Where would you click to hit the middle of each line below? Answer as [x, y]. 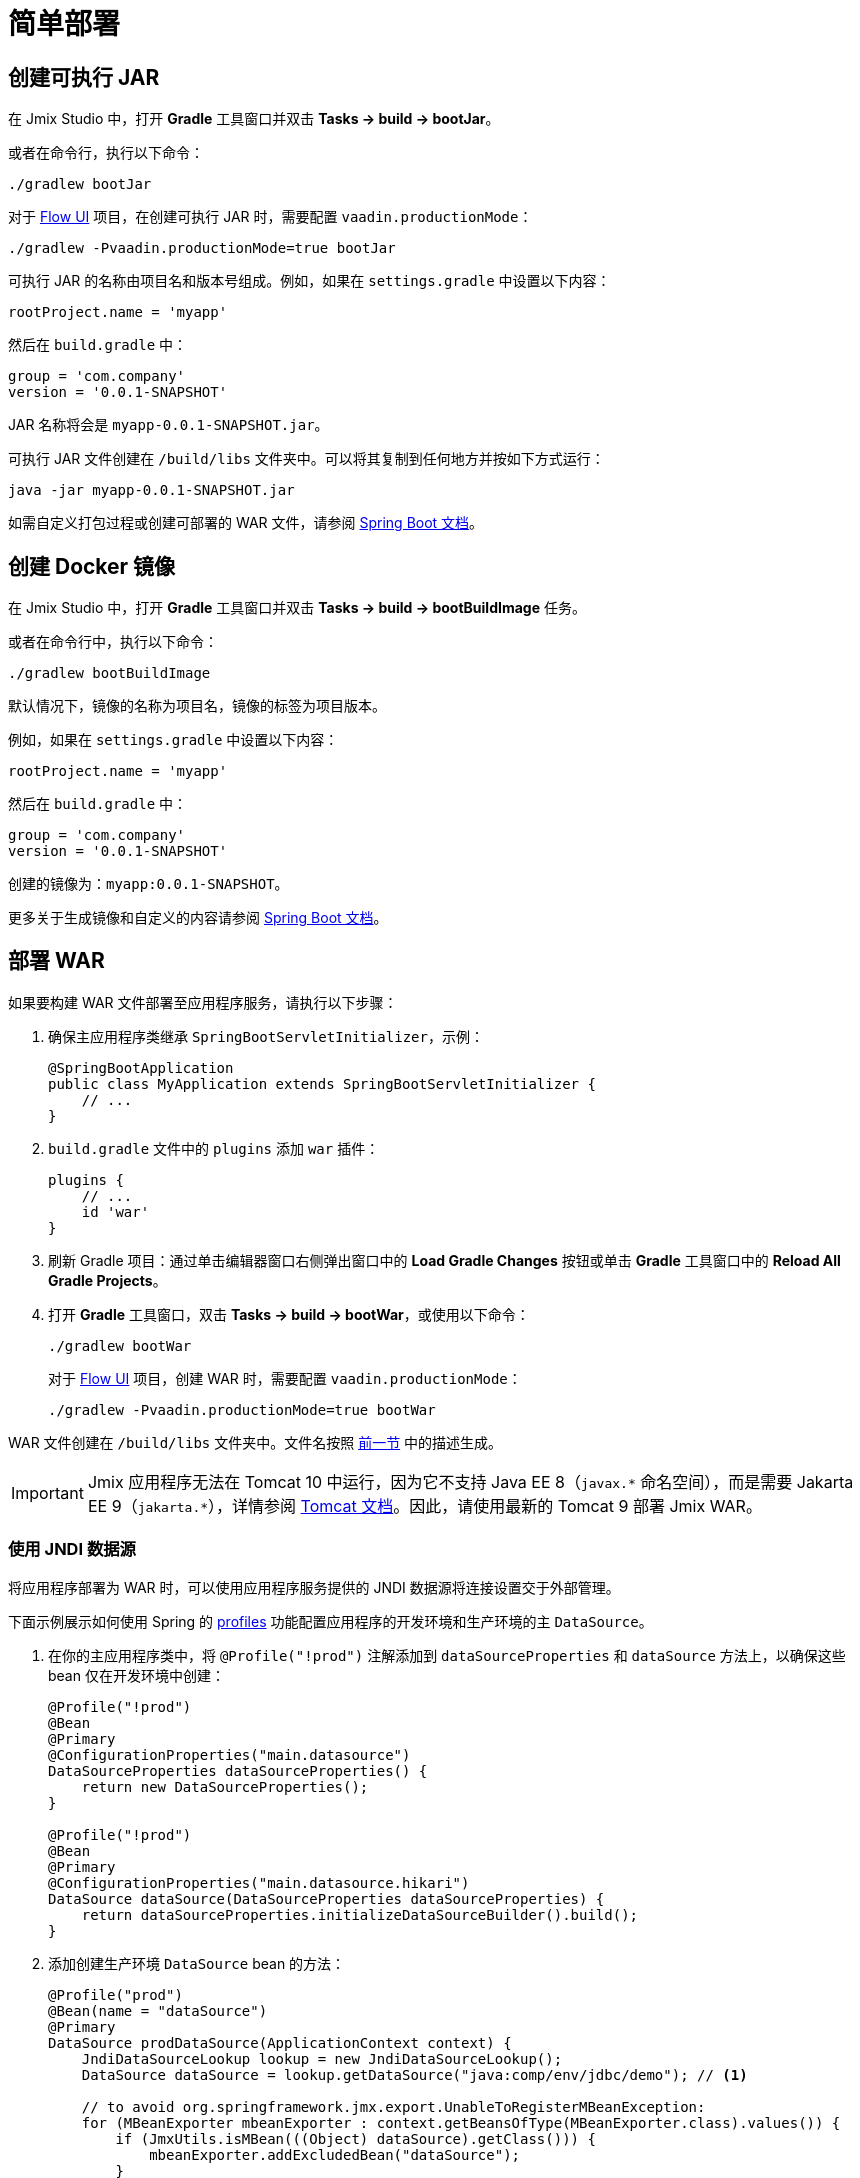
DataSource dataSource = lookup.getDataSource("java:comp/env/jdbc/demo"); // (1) [414, 2074]
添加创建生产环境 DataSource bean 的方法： [197, 1963]
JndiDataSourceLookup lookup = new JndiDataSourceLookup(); [322, 2058]
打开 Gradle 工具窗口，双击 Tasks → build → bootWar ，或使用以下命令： [289, 1314]
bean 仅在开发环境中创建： [136, 1675]
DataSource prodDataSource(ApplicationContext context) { [280, 2042]
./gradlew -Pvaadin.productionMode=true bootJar [202, 248]
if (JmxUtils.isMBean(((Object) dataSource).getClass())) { [355, 2138]
